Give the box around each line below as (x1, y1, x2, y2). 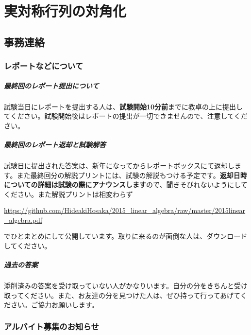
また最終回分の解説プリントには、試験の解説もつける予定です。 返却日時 (17, 170, 247, 180)
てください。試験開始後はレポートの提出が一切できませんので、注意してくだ (4, 111, 248, 121)
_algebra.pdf (4, 214, 43, 225)
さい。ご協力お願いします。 (10, 300, 99, 310)
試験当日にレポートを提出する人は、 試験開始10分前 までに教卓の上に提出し (4, 101, 243, 111)
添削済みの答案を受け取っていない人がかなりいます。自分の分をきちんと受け (4, 281, 248, 291)
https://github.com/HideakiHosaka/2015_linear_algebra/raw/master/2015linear (4, 205, 246, 215)
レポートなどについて (4, 60, 84, 72)
